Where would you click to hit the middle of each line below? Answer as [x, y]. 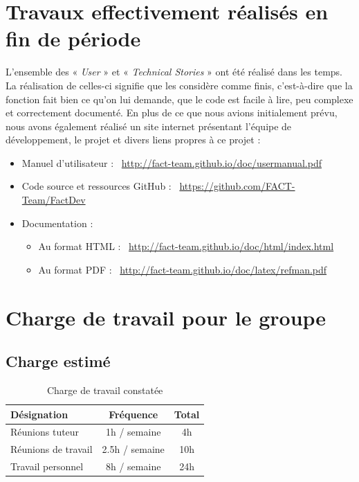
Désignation [39, 414]
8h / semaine [133, 466]
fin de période [73, 38]
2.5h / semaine [133, 449]
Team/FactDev [54, 200]
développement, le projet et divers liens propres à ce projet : [133, 140]
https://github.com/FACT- [237, 186]
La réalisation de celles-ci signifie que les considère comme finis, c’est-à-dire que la [179, 85]
